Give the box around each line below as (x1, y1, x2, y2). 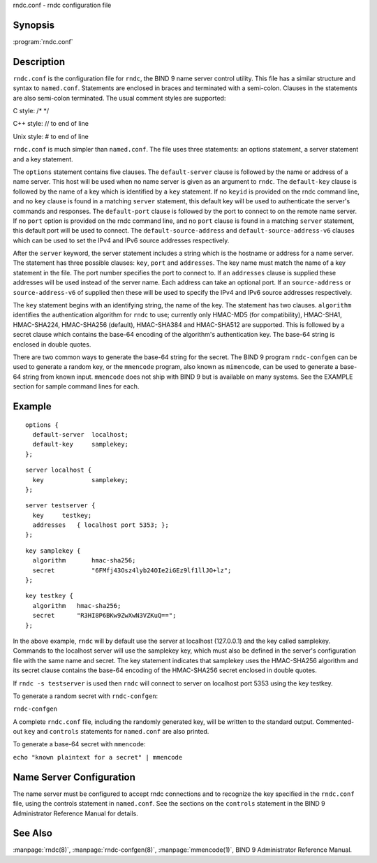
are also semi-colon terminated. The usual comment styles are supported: (13, 94, 226, 102)
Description (13, 56, 66, 68)
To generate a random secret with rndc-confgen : (13, 692, 158, 700)
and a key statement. (13, 154, 73, 164)
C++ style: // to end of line (13, 119, 89, 128)
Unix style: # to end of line (13, 132, 89, 140)
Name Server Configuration (13, 771, 136, 783)
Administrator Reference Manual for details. (13, 809, 139, 818)
